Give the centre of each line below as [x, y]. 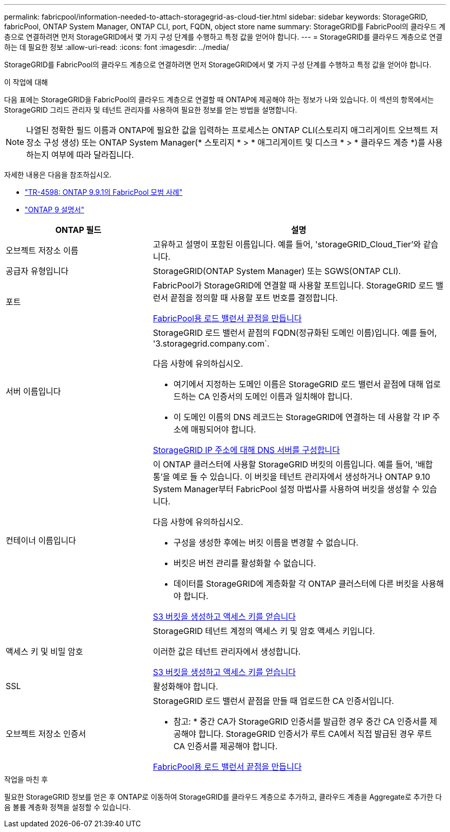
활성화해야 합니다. [185, 686]
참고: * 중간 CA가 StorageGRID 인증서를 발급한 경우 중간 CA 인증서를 [300, 721]
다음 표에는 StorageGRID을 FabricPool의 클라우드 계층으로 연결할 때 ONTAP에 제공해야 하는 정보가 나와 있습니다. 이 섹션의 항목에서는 [219, 100]
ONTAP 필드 [78, 230]
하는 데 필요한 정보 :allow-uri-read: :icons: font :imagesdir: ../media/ [117, 47]
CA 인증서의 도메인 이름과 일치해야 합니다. [276, 396]
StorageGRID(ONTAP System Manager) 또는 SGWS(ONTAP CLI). [277, 271]
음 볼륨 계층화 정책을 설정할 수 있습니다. [68, 807]
